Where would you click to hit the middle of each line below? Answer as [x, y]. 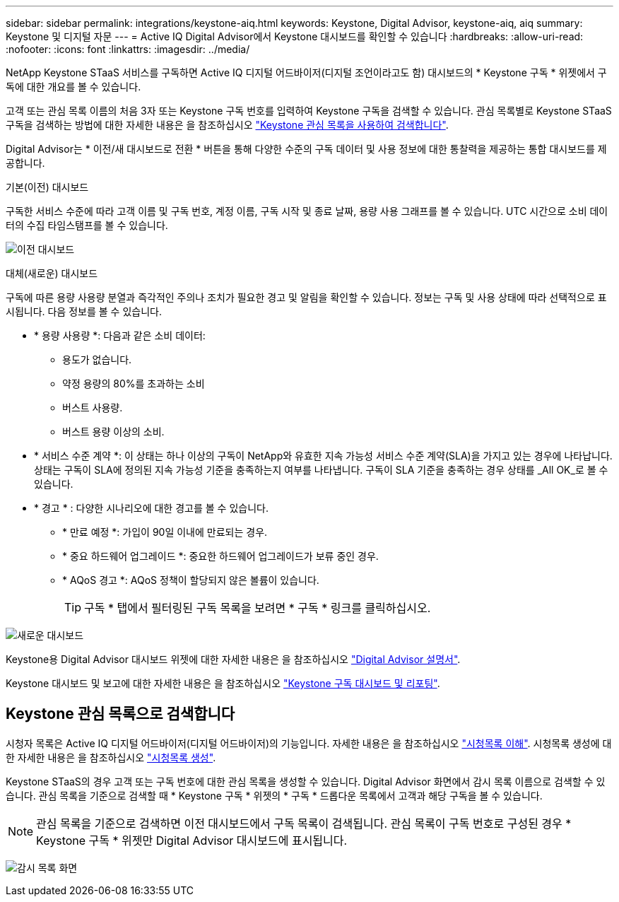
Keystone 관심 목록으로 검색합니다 [120, 714]
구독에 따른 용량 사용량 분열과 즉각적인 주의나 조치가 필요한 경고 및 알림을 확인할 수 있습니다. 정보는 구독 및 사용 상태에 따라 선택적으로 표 [306, 297]
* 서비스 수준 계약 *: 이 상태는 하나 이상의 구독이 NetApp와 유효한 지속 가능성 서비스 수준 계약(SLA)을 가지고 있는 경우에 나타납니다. [323, 456]
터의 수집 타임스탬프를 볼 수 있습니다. [87, 225]
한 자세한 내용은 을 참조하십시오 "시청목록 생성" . [111, 757]
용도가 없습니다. [97, 359]
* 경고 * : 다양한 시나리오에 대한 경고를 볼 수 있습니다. [151, 508]
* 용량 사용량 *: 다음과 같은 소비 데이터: [120, 335]
